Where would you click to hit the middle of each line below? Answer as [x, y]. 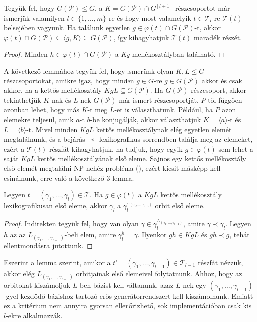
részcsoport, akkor [219, 90]
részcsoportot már [202, 8]
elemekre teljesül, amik [39, 119]
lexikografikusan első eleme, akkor [56, 205]
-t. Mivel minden [52, 129]
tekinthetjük [23, 100]
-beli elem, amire [90, 234]
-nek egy [193, 284]
